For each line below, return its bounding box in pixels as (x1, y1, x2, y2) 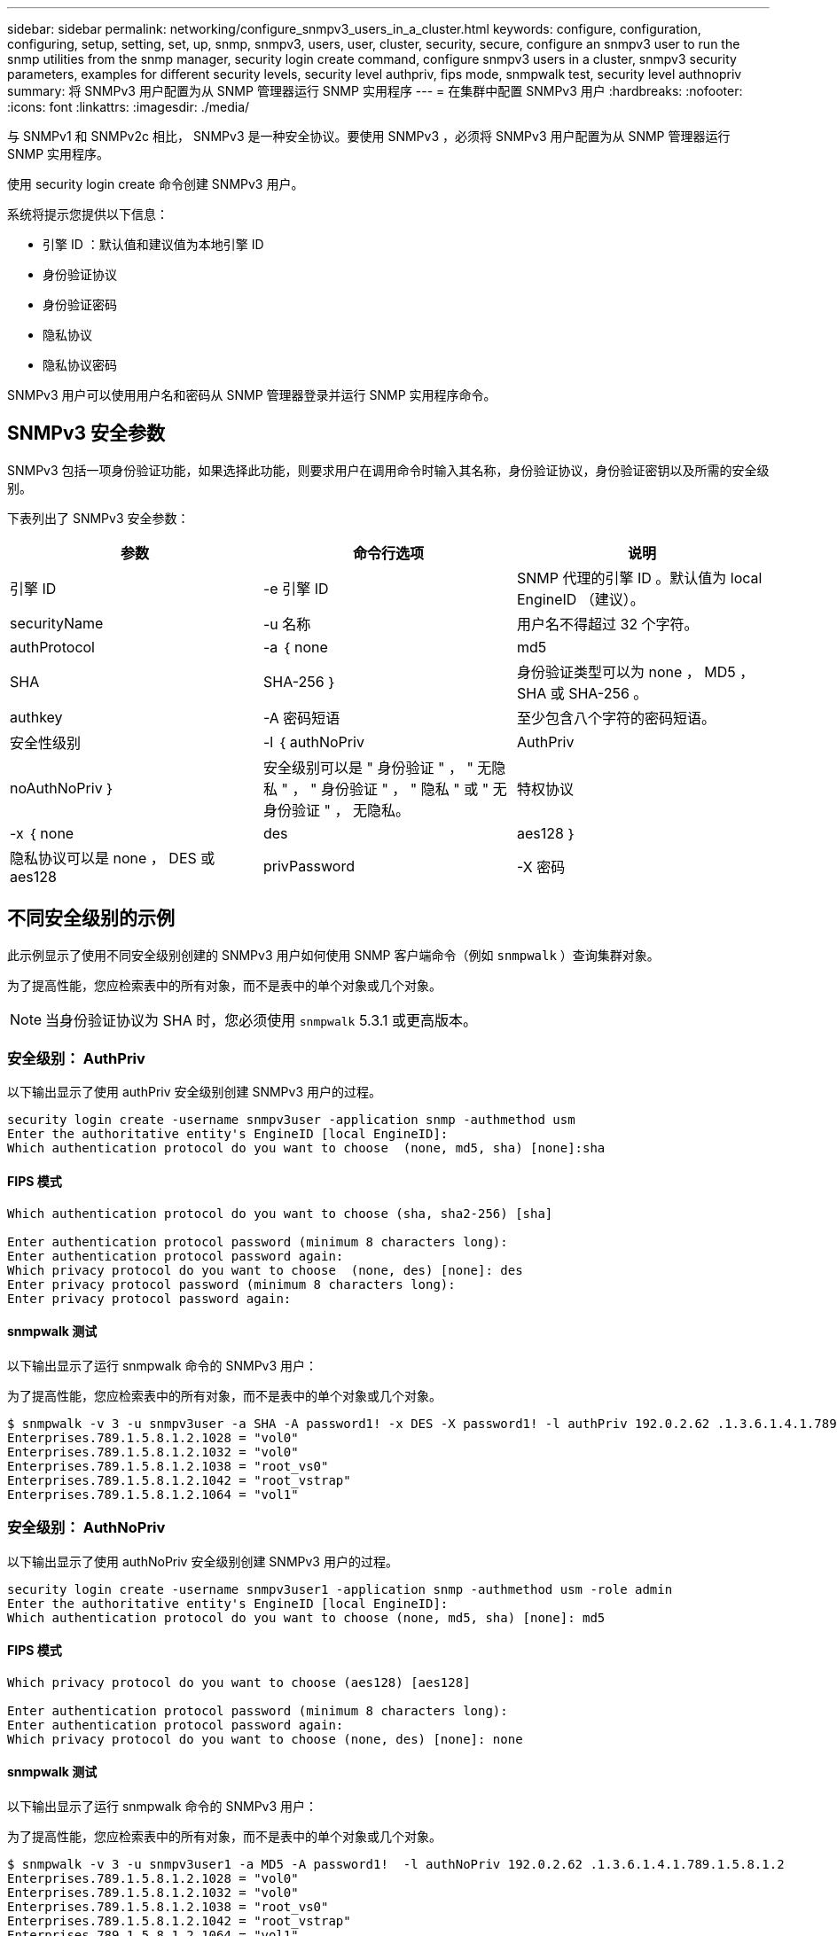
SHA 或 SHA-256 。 (516, 683, 648, 702)
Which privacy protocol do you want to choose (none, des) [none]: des (7, 1262, 523, 1277)
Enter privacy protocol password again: (7, 1291, 292, 1306)
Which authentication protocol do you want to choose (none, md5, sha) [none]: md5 (7, 1610, 606, 1625)
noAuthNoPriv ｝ (10, 778, 115, 797)
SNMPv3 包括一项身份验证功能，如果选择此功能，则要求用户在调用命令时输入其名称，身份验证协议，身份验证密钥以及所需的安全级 (7, 462, 770, 478)
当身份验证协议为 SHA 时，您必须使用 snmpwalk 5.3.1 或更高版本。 (45, 1011, 477, 1029)
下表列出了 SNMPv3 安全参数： (7, 510, 190, 526)
